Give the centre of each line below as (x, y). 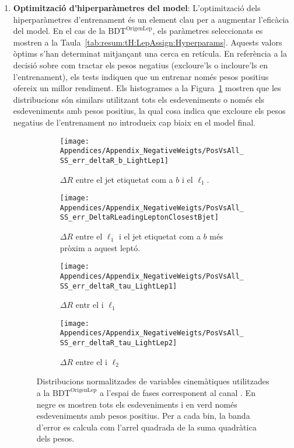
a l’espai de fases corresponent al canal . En (177, 392)
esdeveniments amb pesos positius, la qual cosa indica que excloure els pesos (149, 111)
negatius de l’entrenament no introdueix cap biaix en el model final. (134, 122)
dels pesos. (55, 438)
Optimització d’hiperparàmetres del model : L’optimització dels (137, 8)
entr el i (90, 305)
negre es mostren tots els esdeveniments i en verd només (137, 404)
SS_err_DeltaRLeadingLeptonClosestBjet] (139, 218)
